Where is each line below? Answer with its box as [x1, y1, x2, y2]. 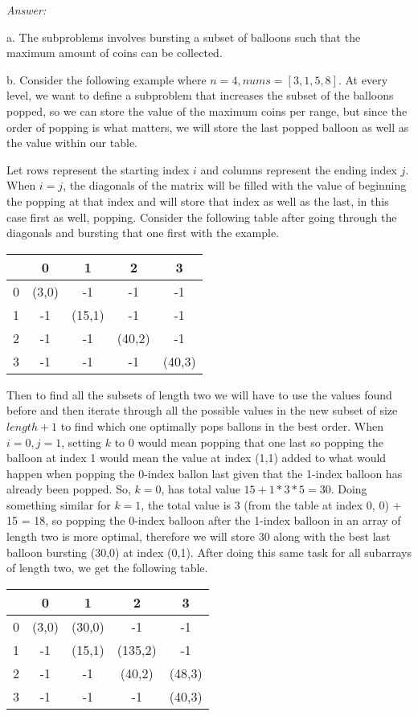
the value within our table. [6, 134, 138, 151]
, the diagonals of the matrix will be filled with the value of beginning [63, 177, 407, 194]
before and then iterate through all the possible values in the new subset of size [6, 402, 398, 419]
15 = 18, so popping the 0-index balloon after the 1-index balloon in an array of [6, 512, 401, 529]
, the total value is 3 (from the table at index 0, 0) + [141, 496, 402, 513]
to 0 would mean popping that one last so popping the [114, 433, 383, 450]
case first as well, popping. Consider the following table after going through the [6, 208, 397, 225]
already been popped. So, [6, 481, 131, 497]
